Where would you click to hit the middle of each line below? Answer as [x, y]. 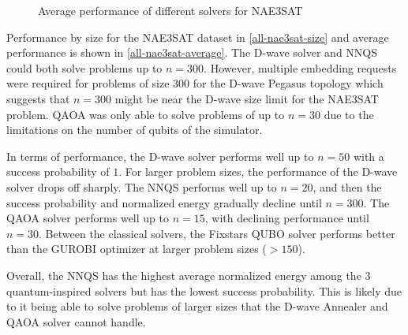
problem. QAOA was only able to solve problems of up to [146, 114]
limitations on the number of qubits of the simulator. [135, 130]
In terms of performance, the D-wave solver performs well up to [160, 156]
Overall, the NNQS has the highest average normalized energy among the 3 [189, 275]
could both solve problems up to [84, 67]
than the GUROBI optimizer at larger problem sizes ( [137, 249]
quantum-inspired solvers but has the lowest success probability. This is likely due [204, 290]
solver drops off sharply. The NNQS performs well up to [142, 186]
